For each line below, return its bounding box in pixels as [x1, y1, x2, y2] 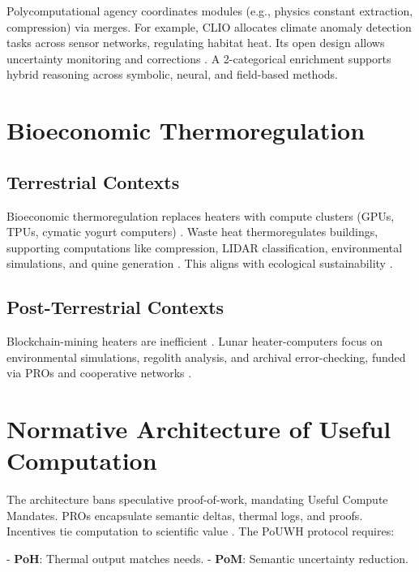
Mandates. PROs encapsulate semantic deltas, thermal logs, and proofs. [6, 506, 363, 523]
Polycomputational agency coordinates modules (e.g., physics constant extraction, [6, 2, 413, 19]
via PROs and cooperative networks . [6, 364, 192, 381]
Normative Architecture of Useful [6, 412, 391, 445]
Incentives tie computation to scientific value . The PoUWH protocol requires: [6, 523, 395, 540]
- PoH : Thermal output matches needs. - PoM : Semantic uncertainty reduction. [6, 550, 408, 566]
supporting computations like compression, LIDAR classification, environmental [6, 239, 403, 256]
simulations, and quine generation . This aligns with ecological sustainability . [6, 255, 393, 272]
